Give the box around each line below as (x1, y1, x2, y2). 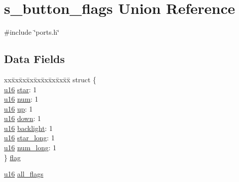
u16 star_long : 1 (4, 132, 55, 143)
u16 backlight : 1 (4, 122, 53, 133)
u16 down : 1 (4, 113, 41, 123)
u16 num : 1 (4, 94, 38, 104)
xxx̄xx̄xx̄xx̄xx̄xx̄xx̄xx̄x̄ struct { (4, 74, 97, 84)
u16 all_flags (4, 169, 44, 179)
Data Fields (4, 51, 65, 66)
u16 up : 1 (4, 103, 33, 114)
